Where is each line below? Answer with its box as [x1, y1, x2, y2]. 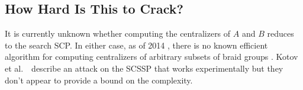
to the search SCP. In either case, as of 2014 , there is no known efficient [5, 38, 268, 51]
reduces [267, 27, 294, 40]
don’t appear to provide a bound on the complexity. [5, 73, 193, 86]
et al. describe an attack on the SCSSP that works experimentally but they [5, 62, 283, 74]
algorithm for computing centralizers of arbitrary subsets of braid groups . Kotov [5, 50, 298, 63]
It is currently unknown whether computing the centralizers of [5, 27, 231, 40]
